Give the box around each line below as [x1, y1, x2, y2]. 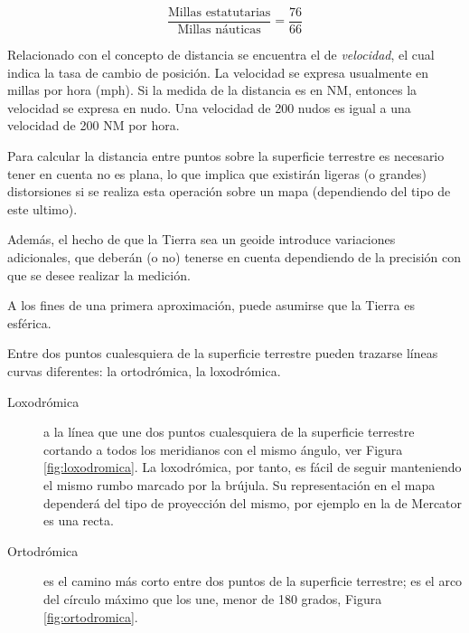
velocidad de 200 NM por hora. [7, 116, 180, 135]
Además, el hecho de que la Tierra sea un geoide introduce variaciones [7, 230, 396, 249]
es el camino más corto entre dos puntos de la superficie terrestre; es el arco [43, 572, 463, 590]
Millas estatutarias [167, 6, 271, 19]
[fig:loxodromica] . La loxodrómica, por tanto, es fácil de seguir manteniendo [43, 458, 462, 477]
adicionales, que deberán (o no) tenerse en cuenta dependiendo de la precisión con [7, 248, 462, 266]
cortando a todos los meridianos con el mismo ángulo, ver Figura [43, 439, 403, 458]
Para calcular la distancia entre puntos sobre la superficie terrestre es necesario [7, 146, 445, 165]
